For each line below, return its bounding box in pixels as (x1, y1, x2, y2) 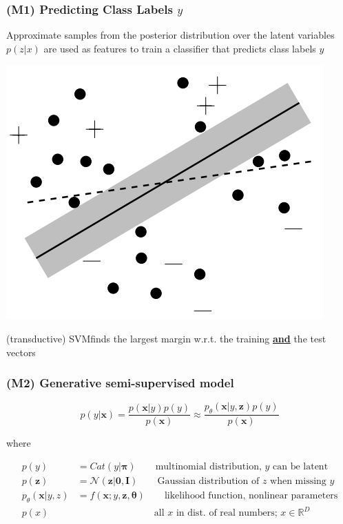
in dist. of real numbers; (176, 508, 278, 518)
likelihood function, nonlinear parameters (164, 490, 338, 501)
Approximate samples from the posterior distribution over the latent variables (6, 28, 335, 42)
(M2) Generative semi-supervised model (6, 374, 234, 391)
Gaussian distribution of (157, 476, 260, 486)
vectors (6, 345, 36, 359)
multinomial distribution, (155, 461, 262, 472)
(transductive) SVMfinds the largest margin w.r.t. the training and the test (6, 331, 326, 345)
